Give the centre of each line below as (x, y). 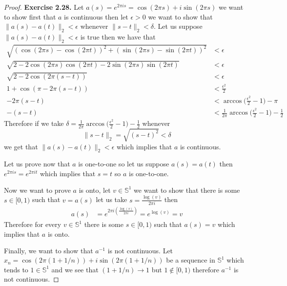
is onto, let (95, 190)
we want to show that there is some (187, 190)
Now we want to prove (37, 190)
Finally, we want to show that (49, 250)
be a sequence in (191, 260)
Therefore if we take (34, 123)
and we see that (75, 269)
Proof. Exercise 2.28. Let (44, 7)
